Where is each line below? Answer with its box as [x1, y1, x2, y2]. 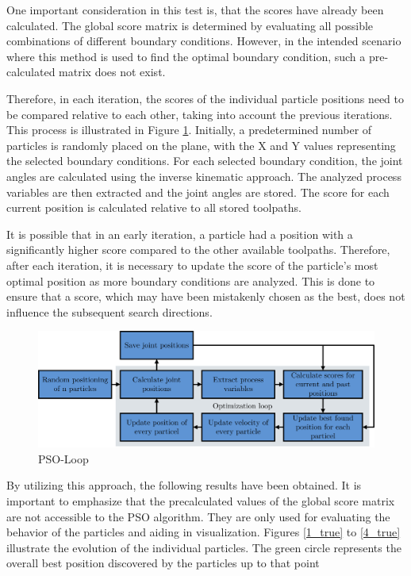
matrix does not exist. [59, 63, 166, 80]
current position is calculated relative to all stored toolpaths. [6, 199, 302, 216]
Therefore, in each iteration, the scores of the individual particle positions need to [6, 90, 405, 106]
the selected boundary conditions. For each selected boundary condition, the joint [6, 152, 403, 169]
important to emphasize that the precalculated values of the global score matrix [6, 493, 395, 509]
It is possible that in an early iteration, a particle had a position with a [6, 225, 353, 242]
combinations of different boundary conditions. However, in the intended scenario [6, 33, 401, 49]
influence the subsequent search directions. [6, 303, 213, 320]
